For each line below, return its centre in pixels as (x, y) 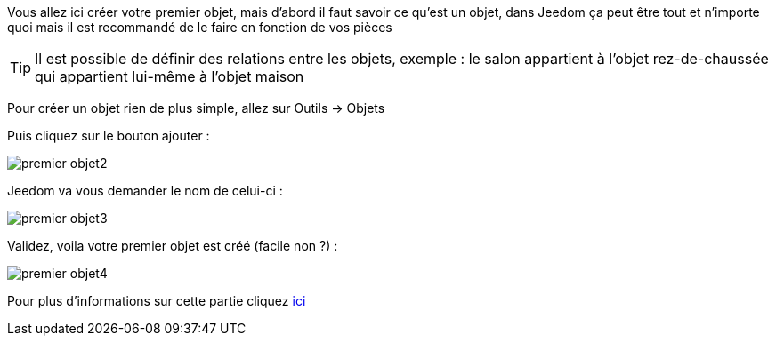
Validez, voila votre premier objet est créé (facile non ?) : (173, 246)
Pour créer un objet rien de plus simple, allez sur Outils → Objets (196, 108)
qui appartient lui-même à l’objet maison (170, 76)
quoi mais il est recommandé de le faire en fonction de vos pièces (200, 27)
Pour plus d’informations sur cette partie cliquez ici (157, 301)
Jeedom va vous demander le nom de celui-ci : (145, 191)
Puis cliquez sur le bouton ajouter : (109, 136)
